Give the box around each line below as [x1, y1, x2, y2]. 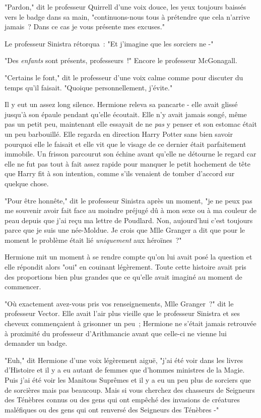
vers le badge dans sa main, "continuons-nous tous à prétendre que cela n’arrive [5, 11, 250, 22]
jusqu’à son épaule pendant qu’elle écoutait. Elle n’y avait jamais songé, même [5, 109, 247, 119]
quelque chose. [5, 178, 49, 188]
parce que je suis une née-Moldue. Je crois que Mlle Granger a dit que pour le [5, 225, 245, 235]
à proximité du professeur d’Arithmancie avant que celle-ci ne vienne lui [5, 328, 227, 338]
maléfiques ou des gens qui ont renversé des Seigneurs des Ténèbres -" [5, 404, 219, 414]
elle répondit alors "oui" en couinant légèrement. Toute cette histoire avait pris [5, 262, 246, 272]
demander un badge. [5, 338, 68, 348]
